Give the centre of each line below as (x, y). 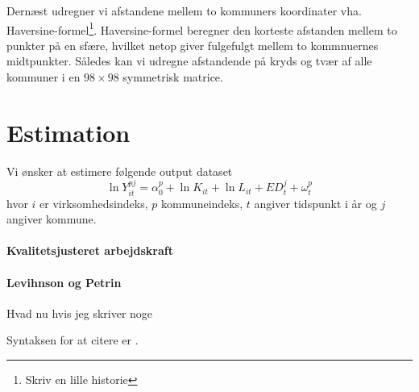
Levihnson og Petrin (64, 282)
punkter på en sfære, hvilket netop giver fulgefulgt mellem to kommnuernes (193, 45)
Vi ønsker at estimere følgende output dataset (120, 171)
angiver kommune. (52, 219)
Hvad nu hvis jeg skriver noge (80, 313)
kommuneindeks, (202, 203)
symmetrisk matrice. (173, 77)
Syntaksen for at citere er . (73, 340)
